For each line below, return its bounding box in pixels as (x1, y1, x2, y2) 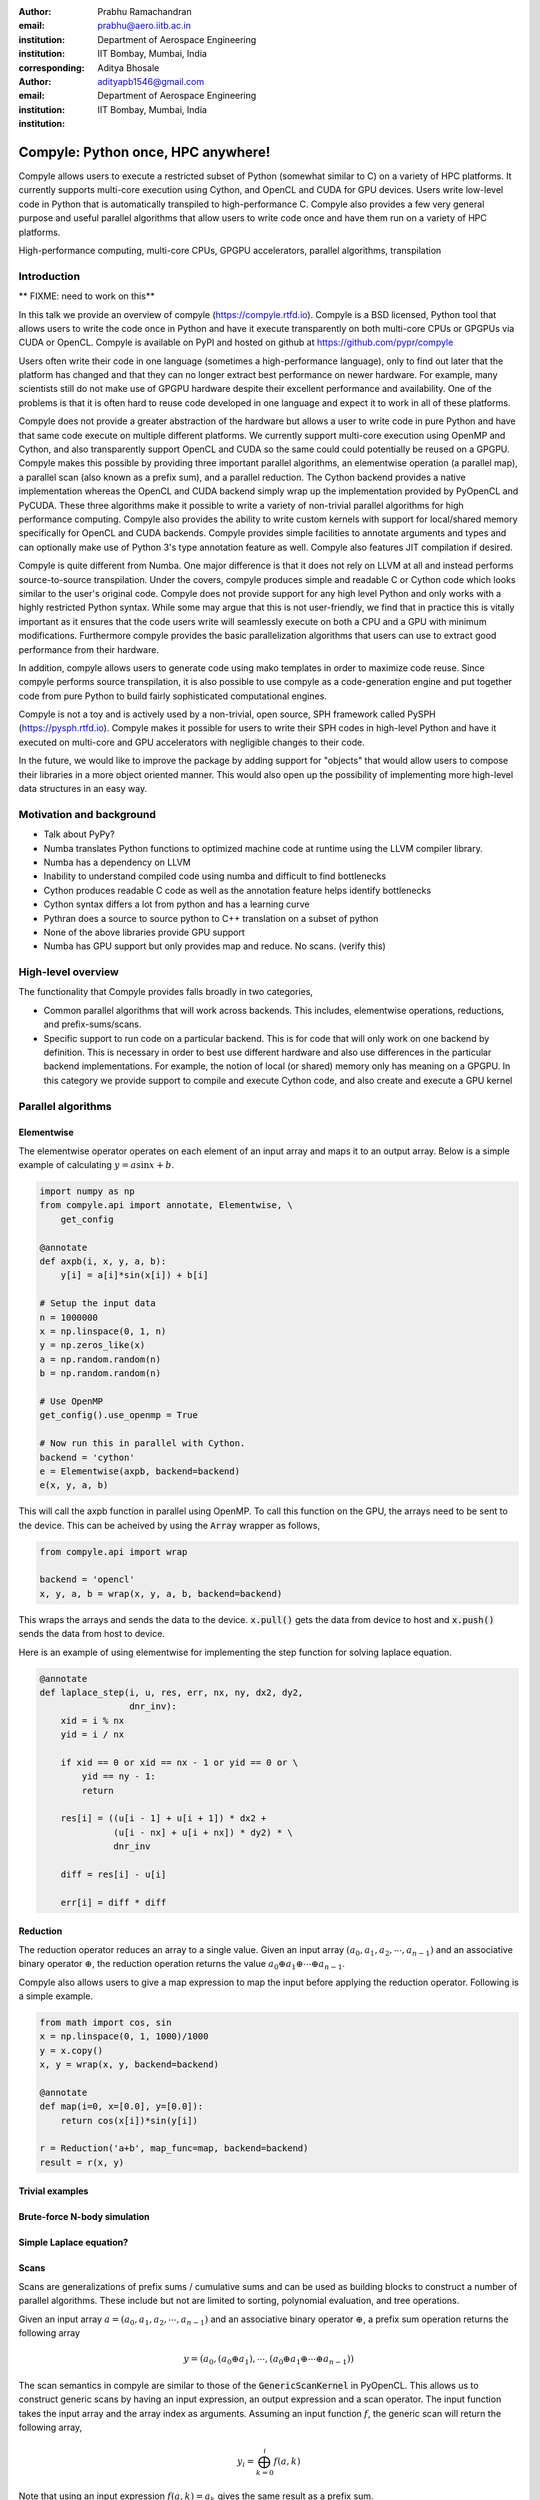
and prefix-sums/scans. (43, 1018, 142, 1030)
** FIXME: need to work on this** (18, 290, 155, 302)
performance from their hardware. (18, 643, 160, 655)
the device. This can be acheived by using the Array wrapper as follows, (18, 1519, 320, 1531)
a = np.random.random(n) (39, 1353, 162, 1365)
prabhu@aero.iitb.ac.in (97, 20, 192, 32)
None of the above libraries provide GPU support (43, 926, 245, 938)
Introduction (18, 269, 80, 283)
